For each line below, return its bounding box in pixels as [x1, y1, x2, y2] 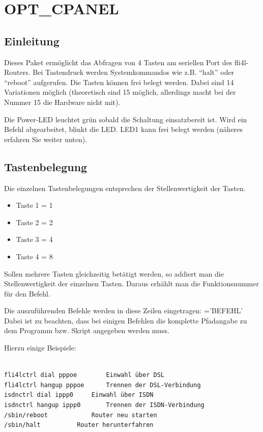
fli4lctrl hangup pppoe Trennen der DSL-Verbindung [4, 381, 201, 389]
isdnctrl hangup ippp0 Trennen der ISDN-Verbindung [4, 401, 204, 409]
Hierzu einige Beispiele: [4, 342, 76, 353]
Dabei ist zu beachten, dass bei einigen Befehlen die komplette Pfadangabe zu [4, 315, 247, 326]
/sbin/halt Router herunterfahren [4, 421, 154, 429]
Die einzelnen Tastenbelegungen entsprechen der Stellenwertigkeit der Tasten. [4, 182, 246, 193]
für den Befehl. [4, 288, 50, 299]
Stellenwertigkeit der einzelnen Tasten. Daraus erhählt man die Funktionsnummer [4, 278, 259, 289]
